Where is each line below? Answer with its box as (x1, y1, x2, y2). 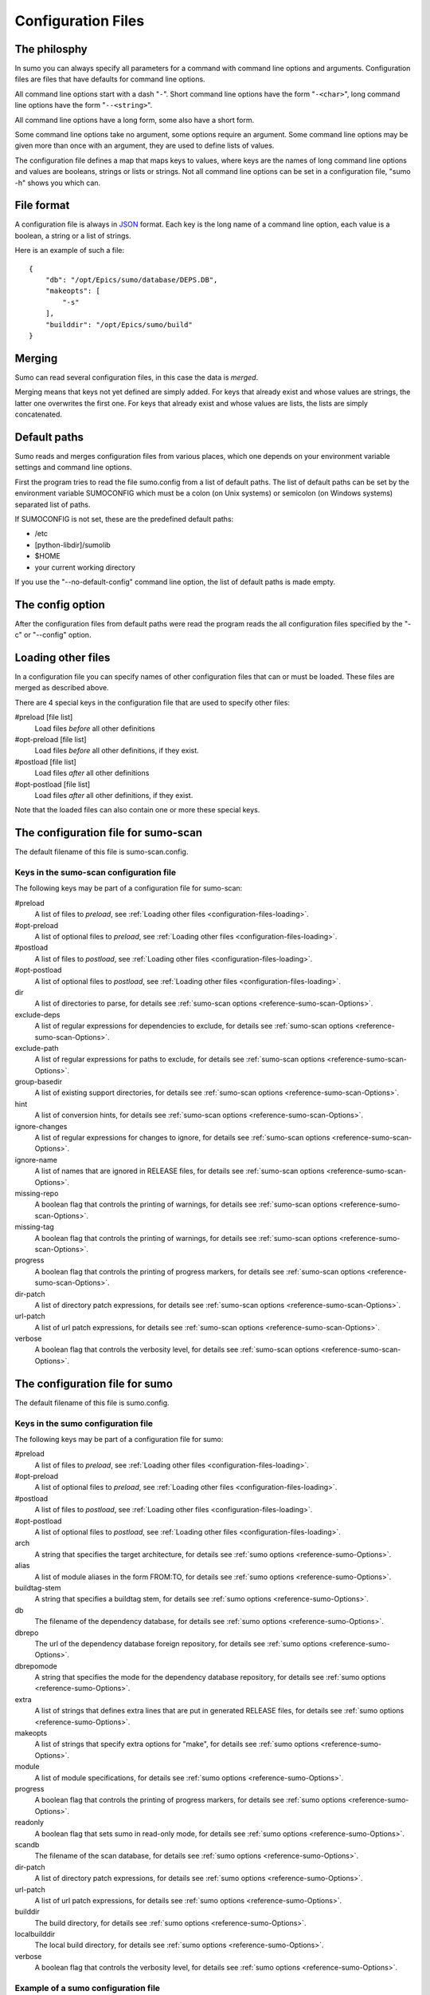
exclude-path (14, 1043, 59, 1053)
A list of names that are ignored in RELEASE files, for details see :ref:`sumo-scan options (34, 1166, 325, 1176)
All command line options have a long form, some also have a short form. (14, 115, 255, 124)
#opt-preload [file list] (14, 735, 87, 745)
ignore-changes (14, 1121, 68, 1131)
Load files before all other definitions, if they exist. (34, 746, 199, 756)
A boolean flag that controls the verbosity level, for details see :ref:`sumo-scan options (34, 1345, 320, 1354)
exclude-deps (14, 1009, 61, 1019)
